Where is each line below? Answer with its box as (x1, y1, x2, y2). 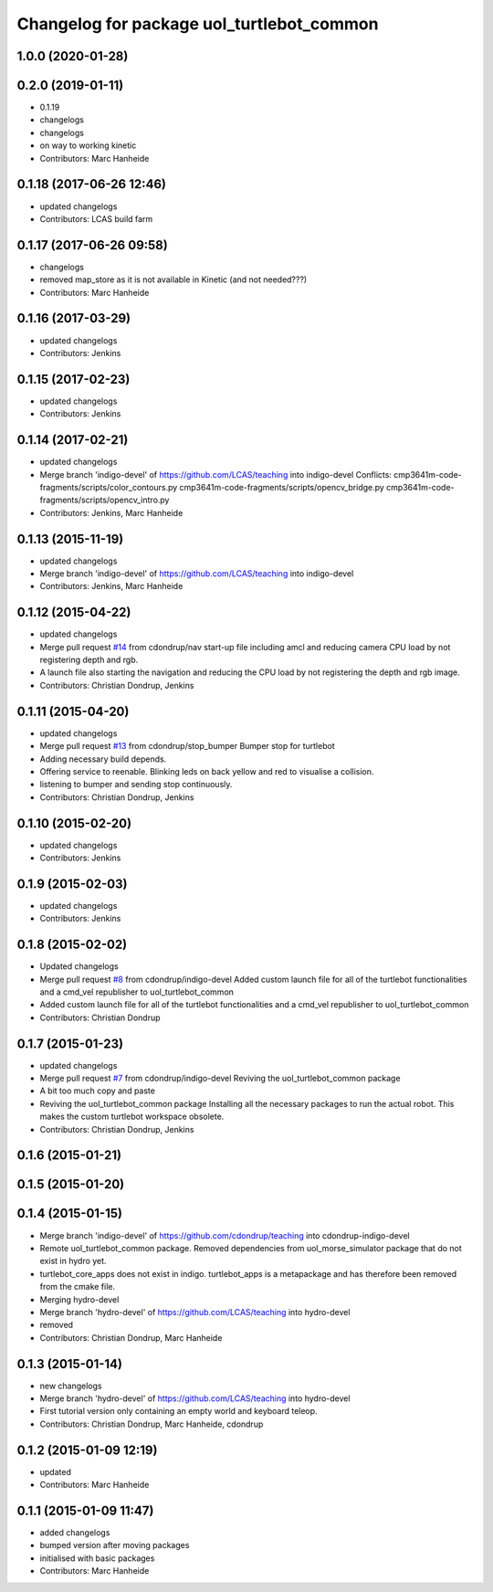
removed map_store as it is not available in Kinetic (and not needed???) (39, 274, 308, 285)
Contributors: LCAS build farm (39, 213, 153, 224)
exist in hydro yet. (39, 1256, 107, 1267)
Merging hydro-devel (39, 1293, 120, 1305)
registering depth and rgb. (39, 654, 139, 666)
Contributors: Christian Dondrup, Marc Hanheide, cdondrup (39, 1418, 264, 1429)
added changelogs (39, 1526, 110, 1538)
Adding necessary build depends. (39, 754, 167, 764)
